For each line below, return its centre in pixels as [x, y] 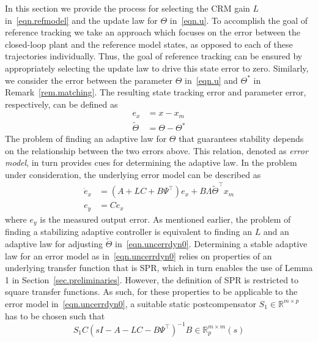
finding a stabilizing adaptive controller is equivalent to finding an [128, 232]
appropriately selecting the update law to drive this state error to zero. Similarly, [157, 68]
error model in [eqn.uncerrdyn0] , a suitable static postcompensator [131, 303]
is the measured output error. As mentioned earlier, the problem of [165, 219]
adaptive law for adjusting [54, 243]
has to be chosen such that [55, 315]
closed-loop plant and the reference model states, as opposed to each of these [149, 44]
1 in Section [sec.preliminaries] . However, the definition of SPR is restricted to [152, 279]
